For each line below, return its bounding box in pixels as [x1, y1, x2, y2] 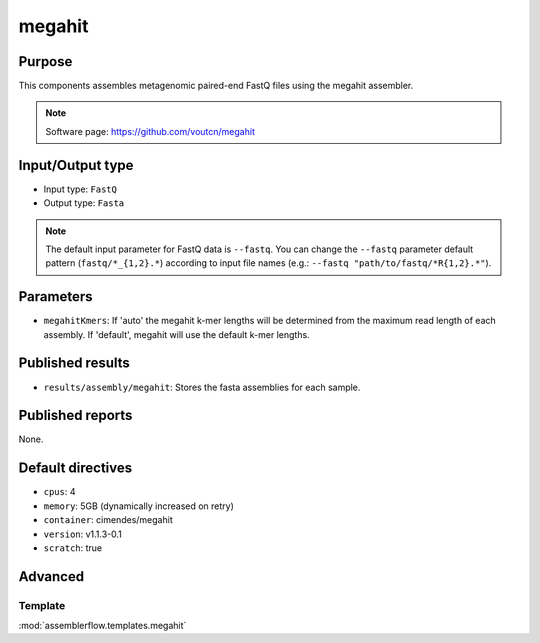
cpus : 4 [43, 486, 76, 498]
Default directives [18, 460, 133, 477]
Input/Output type [18, 156, 134, 174]
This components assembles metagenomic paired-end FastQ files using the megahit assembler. [18, 80, 414, 92]
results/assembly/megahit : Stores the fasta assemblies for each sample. [43, 381, 361, 393]
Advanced [18, 568, 85, 585]
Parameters [18, 288, 93, 305]
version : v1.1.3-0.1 [43, 528, 122, 540]
